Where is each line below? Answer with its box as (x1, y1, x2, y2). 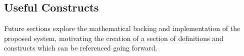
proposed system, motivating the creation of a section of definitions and (4, 32, 223, 43)
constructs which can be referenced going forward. (4, 42, 157, 53)
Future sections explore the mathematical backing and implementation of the (4, 23, 240, 33)
